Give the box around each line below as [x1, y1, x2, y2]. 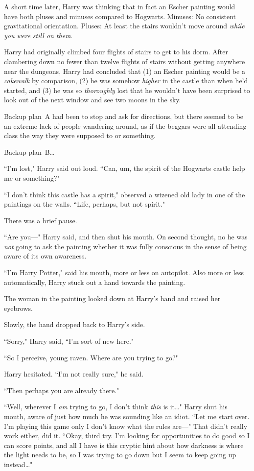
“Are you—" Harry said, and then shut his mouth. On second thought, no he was [4, 232, 248, 242]
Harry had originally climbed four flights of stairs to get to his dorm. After [4, 47, 228, 57]
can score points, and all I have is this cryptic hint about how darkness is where [4, 440, 244, 450]
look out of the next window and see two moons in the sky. [4, 94, 181, 105]
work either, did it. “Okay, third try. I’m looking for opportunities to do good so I [4, 430, 250, 441]
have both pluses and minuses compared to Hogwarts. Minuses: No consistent [4, 11, 236, 21]
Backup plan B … [4, 146, 55, 157]
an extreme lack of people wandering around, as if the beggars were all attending [4, 120, 247, 131]
